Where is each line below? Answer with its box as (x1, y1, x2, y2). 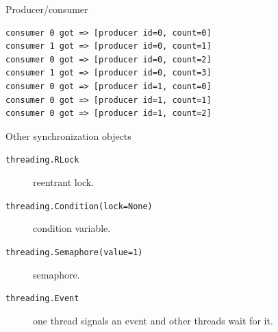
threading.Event (5, 294, 79, 304)
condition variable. (33, 221, 111, 235)
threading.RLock (5, 155, 79, 165)
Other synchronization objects (5, 128, 131, 143)
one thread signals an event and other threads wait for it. (33, 313, 273, 327)
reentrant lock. (33, 175, 94, 189)
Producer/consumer (5, 2, 88, 16)
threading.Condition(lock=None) (5, 201, 153, 211)
